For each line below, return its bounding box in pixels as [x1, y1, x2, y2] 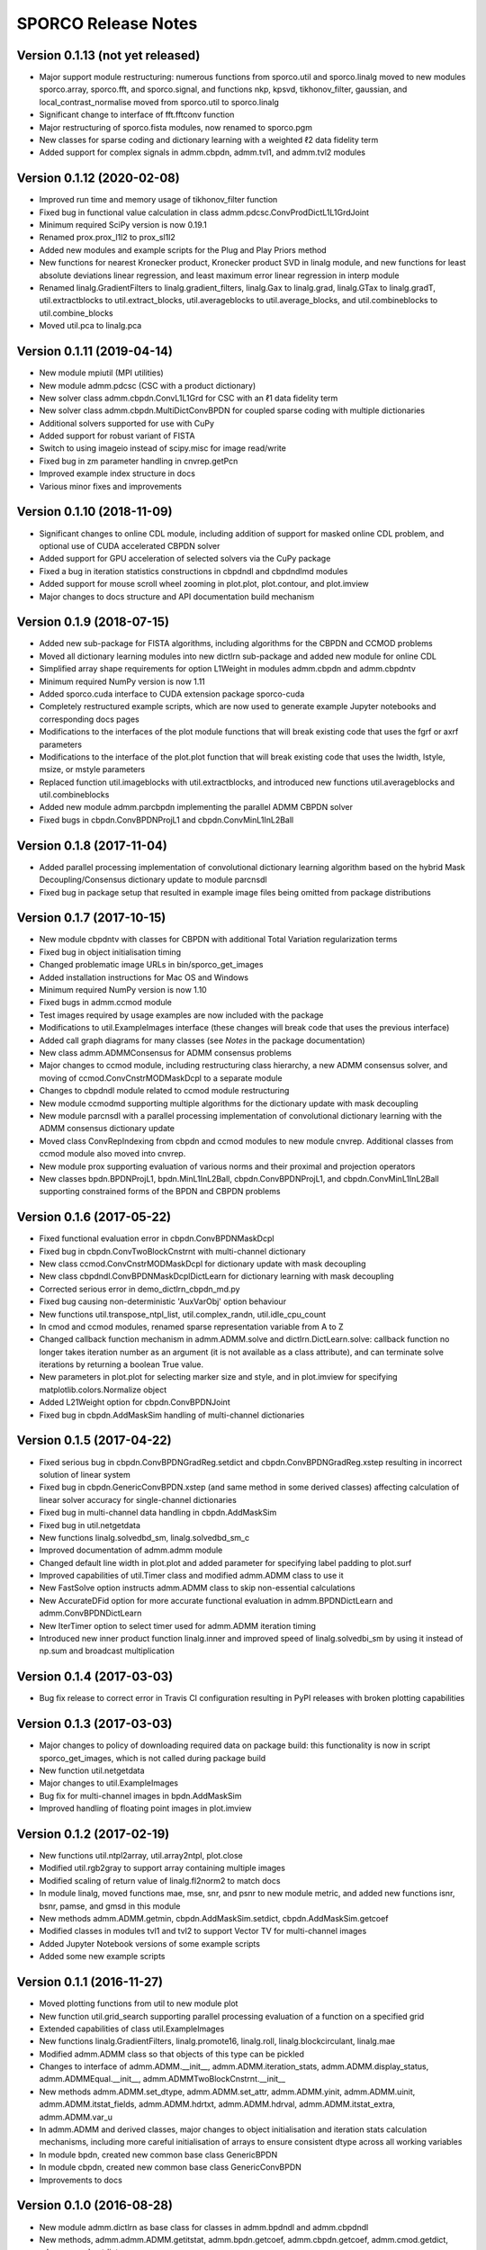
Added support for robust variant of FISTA [39, 430, 195, 441]
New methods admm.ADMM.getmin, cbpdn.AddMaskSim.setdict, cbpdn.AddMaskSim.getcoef [39, 1913, 389, 1924]
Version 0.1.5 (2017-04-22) [16, 1433, 172, 1448]
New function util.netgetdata [39, 1765, 145, 1777]
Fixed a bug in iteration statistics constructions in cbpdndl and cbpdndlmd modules [39, 565, 348, 576]
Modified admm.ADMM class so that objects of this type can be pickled [39, 2048, 305, 2059]
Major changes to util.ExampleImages [39, 1777, 179, 1788]
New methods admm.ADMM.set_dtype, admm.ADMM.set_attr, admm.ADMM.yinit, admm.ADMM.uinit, [39, 2086, 416, 2097]
